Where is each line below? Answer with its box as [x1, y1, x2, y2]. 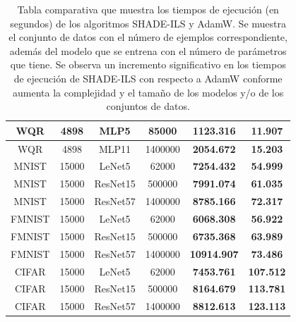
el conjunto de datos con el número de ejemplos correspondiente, [8, 30, 288, 44]
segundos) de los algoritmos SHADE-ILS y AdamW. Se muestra [10, 16, 286, 30]
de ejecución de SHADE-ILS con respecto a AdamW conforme [13, 70, 283, 85]
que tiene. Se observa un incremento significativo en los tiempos [10, 57, 286, 72]
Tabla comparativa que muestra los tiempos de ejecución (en [17, 2, 279, 16]
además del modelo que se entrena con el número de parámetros [9, 43, 287, 58]
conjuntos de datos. [106, 99, 190, 113]
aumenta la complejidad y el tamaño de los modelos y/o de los [13, 85, 284, 99]
